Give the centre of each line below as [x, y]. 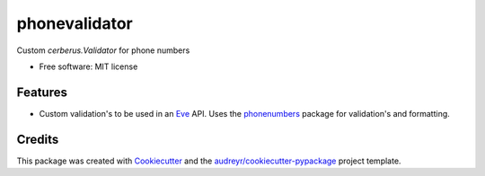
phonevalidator [75, 23]
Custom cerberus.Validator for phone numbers [103, 50]
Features [42, 92]
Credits [38, 139]
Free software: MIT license [88, 66]
